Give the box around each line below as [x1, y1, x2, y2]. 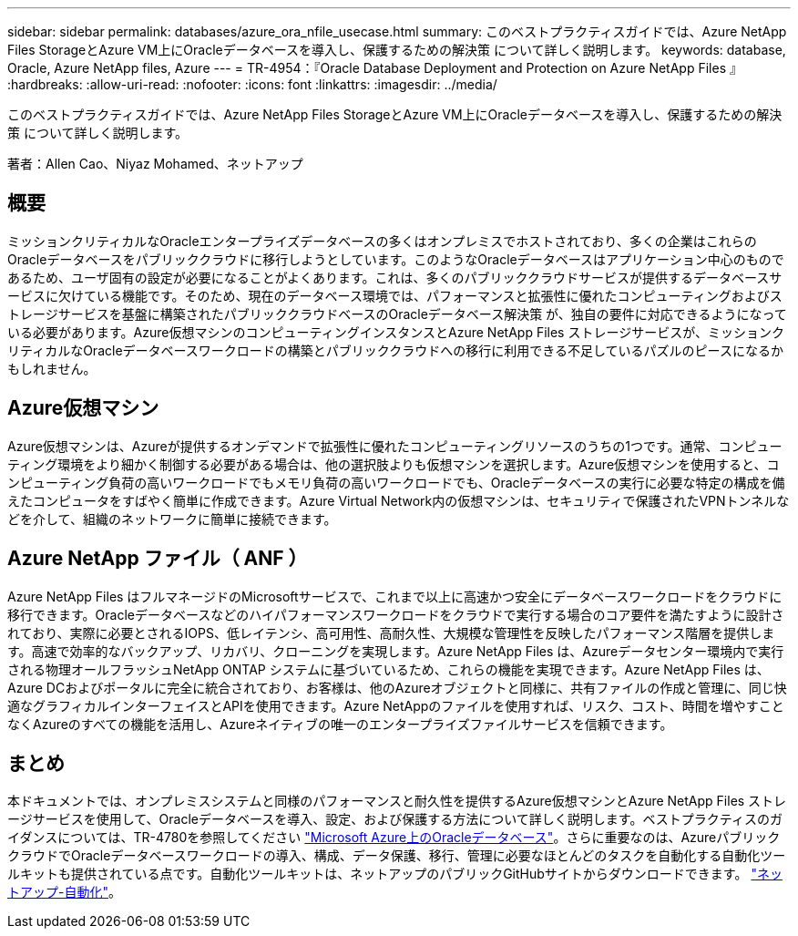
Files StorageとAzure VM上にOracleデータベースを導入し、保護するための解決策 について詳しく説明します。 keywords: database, [7, 42, 786, 57]
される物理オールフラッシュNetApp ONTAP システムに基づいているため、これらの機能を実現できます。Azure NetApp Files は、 [7, 661, 770, 677]
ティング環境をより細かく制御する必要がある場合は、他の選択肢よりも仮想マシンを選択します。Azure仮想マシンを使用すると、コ [7, 456, 780, 472]
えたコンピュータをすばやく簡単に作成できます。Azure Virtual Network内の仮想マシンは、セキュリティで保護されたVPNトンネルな [7, 492, 790, 509]
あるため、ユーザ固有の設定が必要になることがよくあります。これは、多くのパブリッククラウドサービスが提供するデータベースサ [7, 269, 783, 285]
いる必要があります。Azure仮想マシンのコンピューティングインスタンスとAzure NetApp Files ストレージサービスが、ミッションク [7, 324, 784, 340]
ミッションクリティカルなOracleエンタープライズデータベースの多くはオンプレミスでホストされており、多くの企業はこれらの [7, 232, 757, 249]
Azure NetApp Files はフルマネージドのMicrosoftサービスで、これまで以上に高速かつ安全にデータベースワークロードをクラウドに [7, 588, 783, 604]
